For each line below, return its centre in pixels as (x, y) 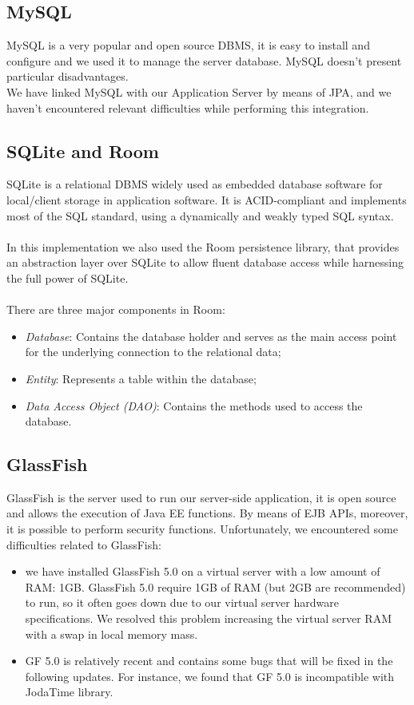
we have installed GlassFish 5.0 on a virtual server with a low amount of (203, 571)
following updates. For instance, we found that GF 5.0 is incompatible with (210, 676)
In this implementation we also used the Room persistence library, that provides (203, 246)
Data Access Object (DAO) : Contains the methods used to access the (194, 405)
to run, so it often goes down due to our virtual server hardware (182, 602)
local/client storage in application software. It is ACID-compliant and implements (207, 199)
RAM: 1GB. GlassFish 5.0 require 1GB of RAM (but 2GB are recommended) (215, 586)
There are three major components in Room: (116, 309)
